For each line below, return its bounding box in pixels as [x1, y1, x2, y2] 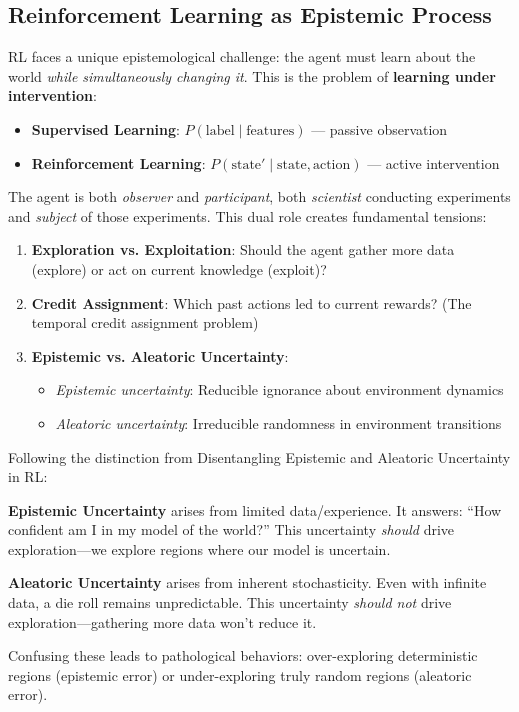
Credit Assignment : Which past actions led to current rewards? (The [31, 292, 472, 313]
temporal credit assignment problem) [31, 312, 259, 333]
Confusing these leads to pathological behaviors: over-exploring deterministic [8, 645, 478, 666]
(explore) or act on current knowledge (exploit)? [31, 258, 327, 279]
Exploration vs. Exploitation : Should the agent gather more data [31, 239, 455, 260]
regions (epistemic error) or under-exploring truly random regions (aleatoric [8, 664, 472, 685]
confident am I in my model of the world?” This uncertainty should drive [8, 519, 455, 540]
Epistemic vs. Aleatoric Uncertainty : [31, 345, 289, 366]
